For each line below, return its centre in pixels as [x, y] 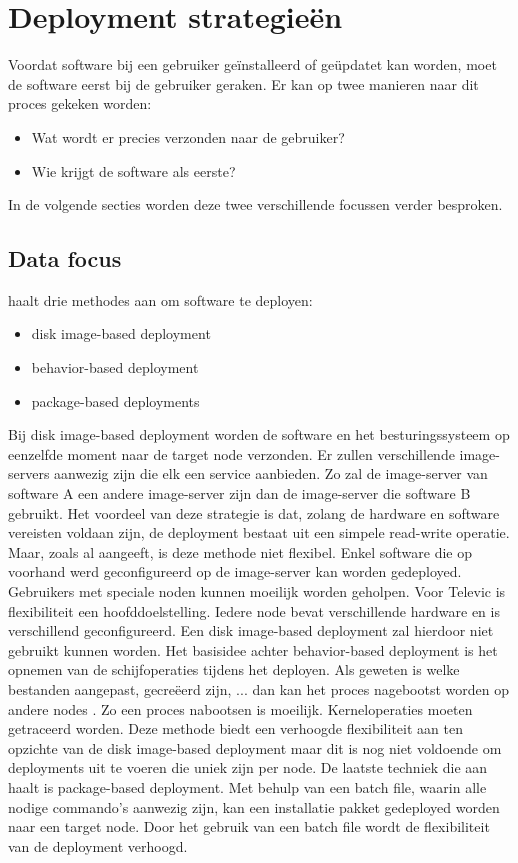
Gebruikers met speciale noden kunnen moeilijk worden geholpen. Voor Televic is [257, 591]
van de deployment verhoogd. [98, 845]
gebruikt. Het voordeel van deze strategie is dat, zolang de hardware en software [254, 512]
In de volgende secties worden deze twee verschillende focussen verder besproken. [255, 204]
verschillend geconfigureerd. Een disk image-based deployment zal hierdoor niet [251, 630]
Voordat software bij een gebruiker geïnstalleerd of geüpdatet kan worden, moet [252, 64]
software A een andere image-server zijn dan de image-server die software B [239, 493]
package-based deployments [115, 400]
